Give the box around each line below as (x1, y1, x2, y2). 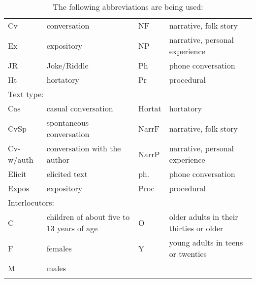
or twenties (169, 248, 207, 259)
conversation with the (46, 142, 121, 154)
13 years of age (46, 222, 98, 234)
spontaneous (46, 117, 89, 128)
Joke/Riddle (46, 60, 89, 71)
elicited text (46, 168, 88, 179)
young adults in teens (169, 237, 243, 248)
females (46, 242, 72, 254)
